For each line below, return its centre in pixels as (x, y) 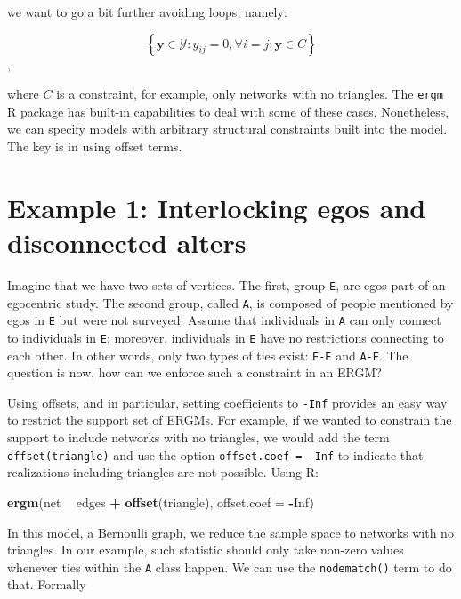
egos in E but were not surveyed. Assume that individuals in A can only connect (224, 320)
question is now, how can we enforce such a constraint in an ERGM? (194, 372)
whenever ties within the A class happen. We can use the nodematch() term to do (230, 567)
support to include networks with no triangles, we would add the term (198, 437)
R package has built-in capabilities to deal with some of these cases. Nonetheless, (228, 111)
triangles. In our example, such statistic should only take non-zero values (206, 550)
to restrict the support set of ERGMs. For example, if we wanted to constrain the (230, 420)
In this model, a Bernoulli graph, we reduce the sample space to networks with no (230, 532)
